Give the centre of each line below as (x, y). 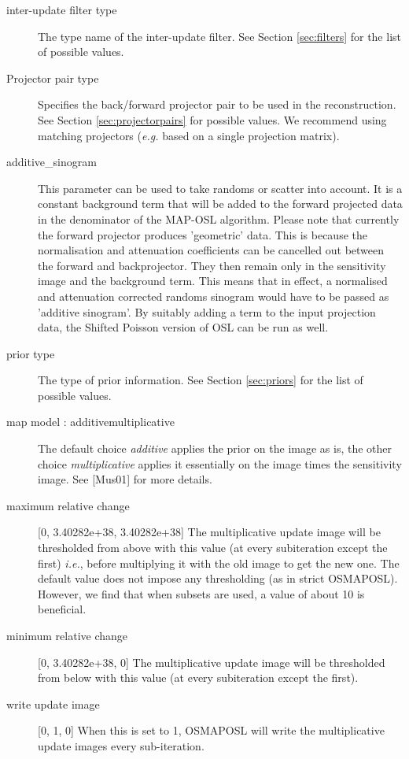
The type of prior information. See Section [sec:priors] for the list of (201, 380)
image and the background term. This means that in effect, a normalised (213, 281)
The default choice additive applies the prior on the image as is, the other (215, 448)
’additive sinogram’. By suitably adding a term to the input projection (207, 311)
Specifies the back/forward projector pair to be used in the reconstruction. (217, 104)
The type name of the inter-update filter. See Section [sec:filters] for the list (219, 36)
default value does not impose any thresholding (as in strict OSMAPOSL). (218, 578)
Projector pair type (53, 78)
